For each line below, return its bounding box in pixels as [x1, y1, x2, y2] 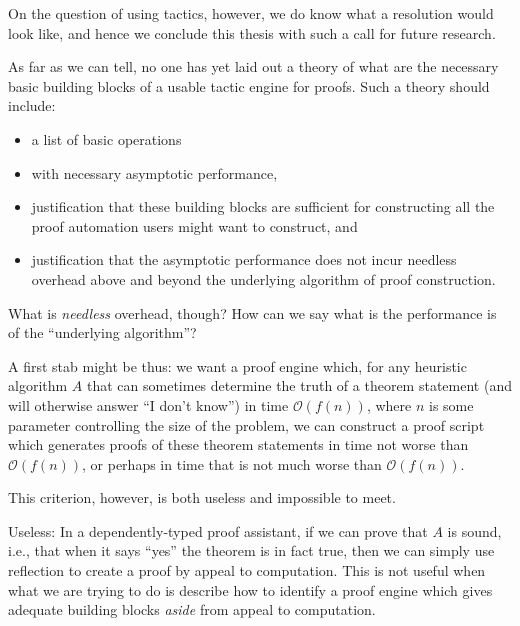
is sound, [447, 520, 502, 541]
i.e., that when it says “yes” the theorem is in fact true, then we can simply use [8, 540, 495, 561]
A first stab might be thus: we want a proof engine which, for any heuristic [8, 355, 467, 376]
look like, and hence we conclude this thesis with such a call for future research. [8, 22, 496, 43]
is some [428, 394, 474, 415]
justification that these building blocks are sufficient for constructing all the [31, 196, 495, 217]
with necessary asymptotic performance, [31, 162, 278, 183]
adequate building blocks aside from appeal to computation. [8, 599, 376, 620]
